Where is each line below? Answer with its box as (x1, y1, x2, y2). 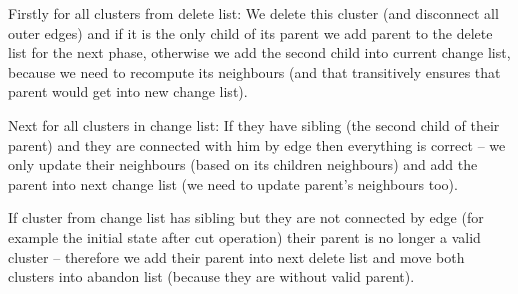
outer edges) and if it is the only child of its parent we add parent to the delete (8, 22, 493, 43)
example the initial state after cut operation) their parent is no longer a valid (8, 226, 481, 247)
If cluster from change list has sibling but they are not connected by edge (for (8, 207, 484, 228)
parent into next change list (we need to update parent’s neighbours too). (8, 173, 458, 194)
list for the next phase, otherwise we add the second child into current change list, (8, 42, 511, 63)
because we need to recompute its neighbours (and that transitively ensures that (8, 61, 501, 82)
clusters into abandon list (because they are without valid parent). (8, 266, 415, 287)
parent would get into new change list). (8, 81, 248, 102)
